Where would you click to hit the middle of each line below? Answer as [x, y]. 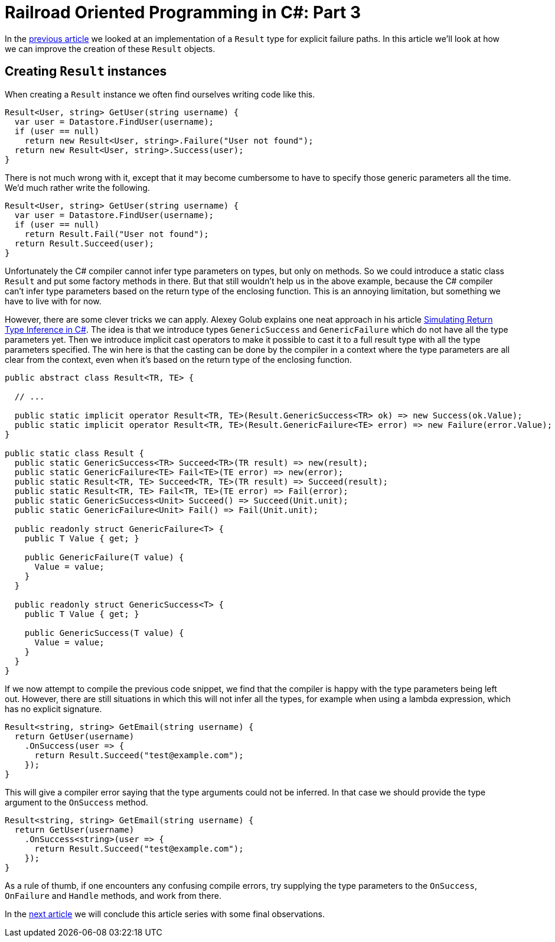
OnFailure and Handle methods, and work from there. [113, 895]
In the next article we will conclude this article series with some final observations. [165, 914]
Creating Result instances [86, 72]
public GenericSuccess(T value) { [104, 633]
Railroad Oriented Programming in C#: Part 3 [183, 12]
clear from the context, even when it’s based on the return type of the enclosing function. [178, 359]
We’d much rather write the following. [77, 187]
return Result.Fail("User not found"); [117, 234]
